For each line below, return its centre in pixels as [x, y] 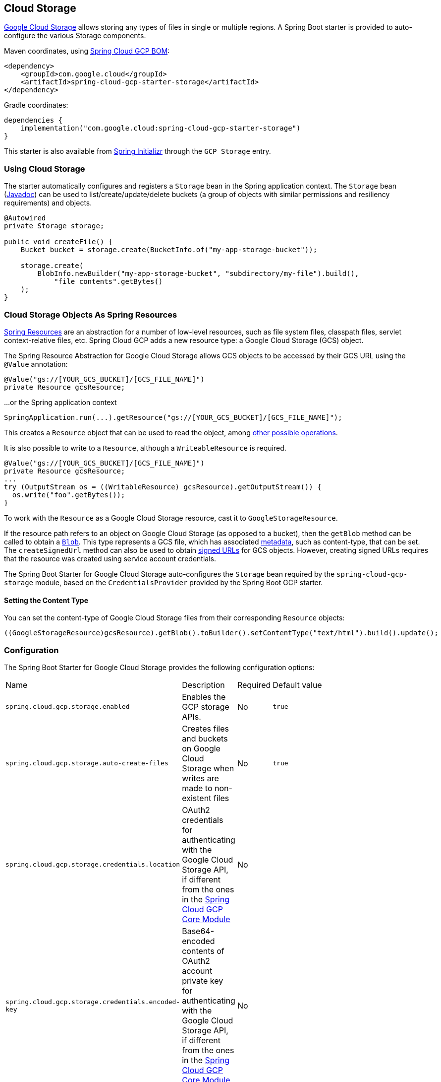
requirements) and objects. [48, 203]
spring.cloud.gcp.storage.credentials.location [93, 865]
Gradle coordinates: [36, 105]
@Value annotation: [36, 364]
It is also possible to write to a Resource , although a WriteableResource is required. [145, 448]
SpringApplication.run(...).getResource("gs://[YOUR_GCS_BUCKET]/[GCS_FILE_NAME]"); [173, 417]
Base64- [198, 931]
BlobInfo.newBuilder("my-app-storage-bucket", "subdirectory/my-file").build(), [198, 274]
